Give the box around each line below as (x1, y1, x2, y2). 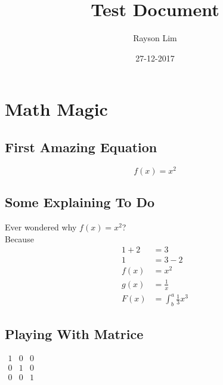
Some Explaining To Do (5, 193, 155, 211)
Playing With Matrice (5, 325, 144, 343)
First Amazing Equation (5, 137, 157, 156)
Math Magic (5, 97, 108, 121)
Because (5, 232, 34, 245)
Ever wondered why (5, 220, 77, 233)
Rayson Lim (133, 32, 177, 44)
